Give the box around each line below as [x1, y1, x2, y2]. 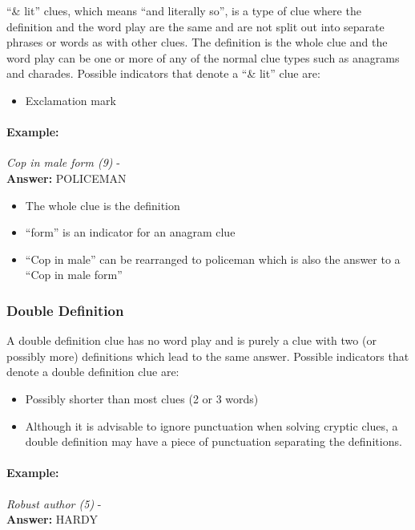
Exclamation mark [25, 91, 116, 108]
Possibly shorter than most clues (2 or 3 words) [25, 390, 259, 407]
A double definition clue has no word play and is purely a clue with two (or [6, 332, 377, 349]
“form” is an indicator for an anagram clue [25, 224, 236, 241]
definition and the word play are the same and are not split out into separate [6, 18, 385, 34]
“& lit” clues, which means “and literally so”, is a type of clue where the [6, 2, 361, 18]
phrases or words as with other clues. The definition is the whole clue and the [6, 34, 388, 51]
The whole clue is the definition [25, 196, 180, 213]
